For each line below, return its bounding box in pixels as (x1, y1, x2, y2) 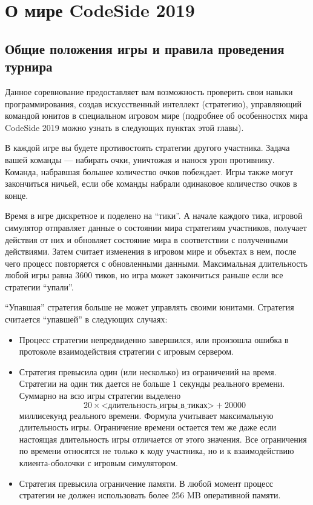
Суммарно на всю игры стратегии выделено (19, 389, 181, 402)
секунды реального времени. (179, 377, 285, 390)
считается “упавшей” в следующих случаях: (5, 313, 168, 326)
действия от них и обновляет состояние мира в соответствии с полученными (5, 233, 288, 246)
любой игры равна (5, 269, 73, 281)
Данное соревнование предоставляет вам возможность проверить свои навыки (5, 85, 293, 98)
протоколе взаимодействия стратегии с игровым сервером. (19, 345, 234, 358)
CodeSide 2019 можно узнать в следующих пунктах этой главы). (5, 121, 244, 133)
